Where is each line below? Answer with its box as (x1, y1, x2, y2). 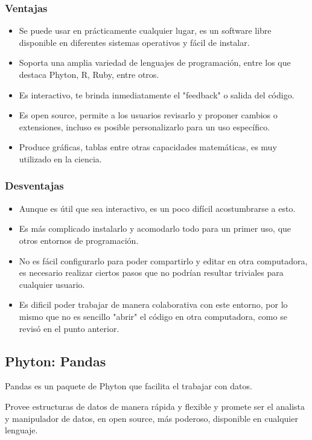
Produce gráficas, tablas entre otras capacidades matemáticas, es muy (19, 141, 277, 153)
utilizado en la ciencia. (19, 152, 102, 165)
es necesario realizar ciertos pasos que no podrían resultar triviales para (19, 266, 284, 279)
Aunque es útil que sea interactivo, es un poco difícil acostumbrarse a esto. (19, 202, 296, 214)
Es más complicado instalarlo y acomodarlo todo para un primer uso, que (19, 222, 291, 235)
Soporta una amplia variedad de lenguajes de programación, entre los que (19, 56, 291, 69)
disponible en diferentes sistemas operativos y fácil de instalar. (19, 36, 250, 48)
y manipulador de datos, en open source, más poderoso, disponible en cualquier (5, 412, 298, 424)
